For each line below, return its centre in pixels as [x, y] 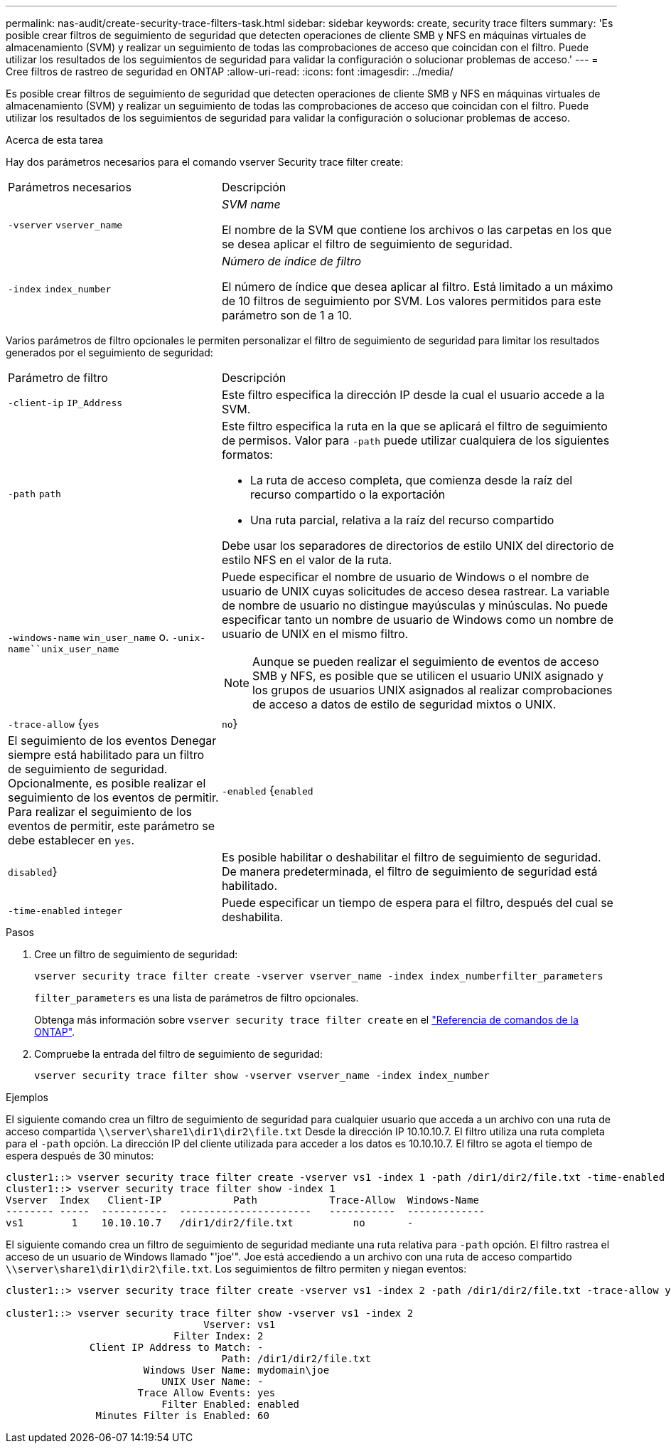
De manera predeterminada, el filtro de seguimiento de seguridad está [409, 871]
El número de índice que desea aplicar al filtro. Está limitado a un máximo [417, 287]
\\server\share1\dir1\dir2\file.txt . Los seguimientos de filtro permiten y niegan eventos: [236, 1269]
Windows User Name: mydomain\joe [236, 1370]
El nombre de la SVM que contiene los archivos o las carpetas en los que [417, 230]
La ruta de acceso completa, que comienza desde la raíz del [411, 480]
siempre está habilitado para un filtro [106, 755]
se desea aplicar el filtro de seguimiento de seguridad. [367, 244]
